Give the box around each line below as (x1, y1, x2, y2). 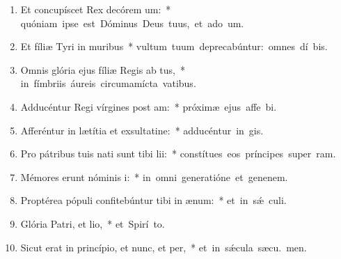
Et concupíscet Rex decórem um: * (20, 2, 171, 16)
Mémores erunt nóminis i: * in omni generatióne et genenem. (20, 169, 288, 184)
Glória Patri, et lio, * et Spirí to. (20, 216, 165, 230)
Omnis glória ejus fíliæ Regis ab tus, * (20, 62, 186, 77)
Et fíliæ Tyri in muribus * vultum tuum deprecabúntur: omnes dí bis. (20, 39, 328, 54)
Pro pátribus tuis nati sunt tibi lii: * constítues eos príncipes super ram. (20, 146, 336, 161)
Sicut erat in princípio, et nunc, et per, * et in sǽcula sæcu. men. (20, 240, 307, 254)
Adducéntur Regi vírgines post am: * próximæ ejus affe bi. (20, 99, 277, 113)
